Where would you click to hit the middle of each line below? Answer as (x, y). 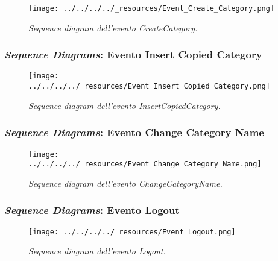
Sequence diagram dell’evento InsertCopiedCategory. (125, 105)
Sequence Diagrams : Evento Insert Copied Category (133, 55)
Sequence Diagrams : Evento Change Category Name (134, 132)
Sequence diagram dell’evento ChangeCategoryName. (125, 183)
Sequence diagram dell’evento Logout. (97, 251)
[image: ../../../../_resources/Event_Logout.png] (132, 232)
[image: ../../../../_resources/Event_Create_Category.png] (152, 8)
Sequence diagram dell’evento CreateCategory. (113, 27)
